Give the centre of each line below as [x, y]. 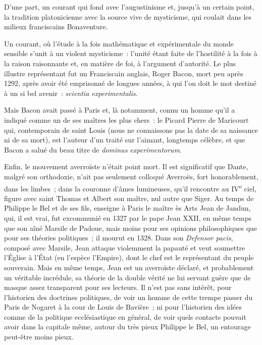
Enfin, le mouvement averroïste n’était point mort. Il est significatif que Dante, [126, 166]
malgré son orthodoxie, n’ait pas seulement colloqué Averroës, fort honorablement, [131, 176]
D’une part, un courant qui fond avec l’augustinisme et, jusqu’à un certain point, [129, 7]
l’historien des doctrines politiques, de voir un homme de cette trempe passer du [128, 297]
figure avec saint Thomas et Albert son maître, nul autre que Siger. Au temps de [129, 198]
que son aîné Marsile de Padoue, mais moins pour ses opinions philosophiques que [131, 228]
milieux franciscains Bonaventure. [56, 27]
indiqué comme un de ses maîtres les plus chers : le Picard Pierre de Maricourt [126, 119]
